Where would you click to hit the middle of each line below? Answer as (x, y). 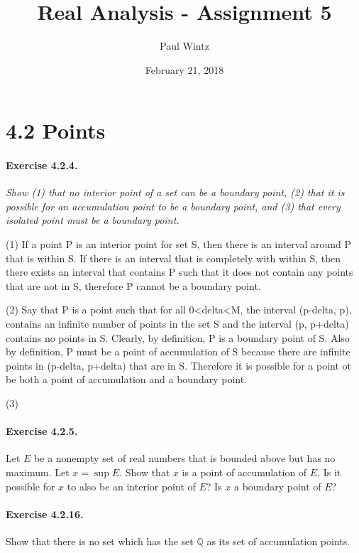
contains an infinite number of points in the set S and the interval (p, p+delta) (177, 324)
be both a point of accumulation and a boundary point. (127, 379)
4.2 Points (56, 130)
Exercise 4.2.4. (42, 165)
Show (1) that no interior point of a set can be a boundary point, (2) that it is (175, 192)
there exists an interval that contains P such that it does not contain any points (179, 272)
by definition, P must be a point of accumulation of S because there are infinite (178, 351)
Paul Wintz (184, 46)
